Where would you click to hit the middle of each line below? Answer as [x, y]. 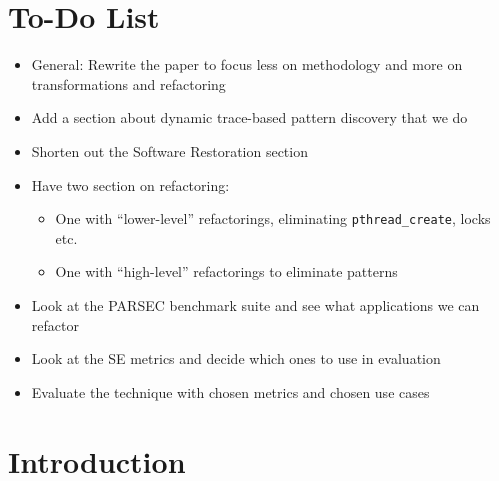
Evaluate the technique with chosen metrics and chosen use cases [230, 391]
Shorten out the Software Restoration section [169, 150]
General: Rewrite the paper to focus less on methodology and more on [247, 64]
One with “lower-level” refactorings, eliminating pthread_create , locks [273, 218]
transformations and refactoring [128, 83]
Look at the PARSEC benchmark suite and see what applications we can [255, 304]
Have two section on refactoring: [130, 184]
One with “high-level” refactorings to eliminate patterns [226, 271]
